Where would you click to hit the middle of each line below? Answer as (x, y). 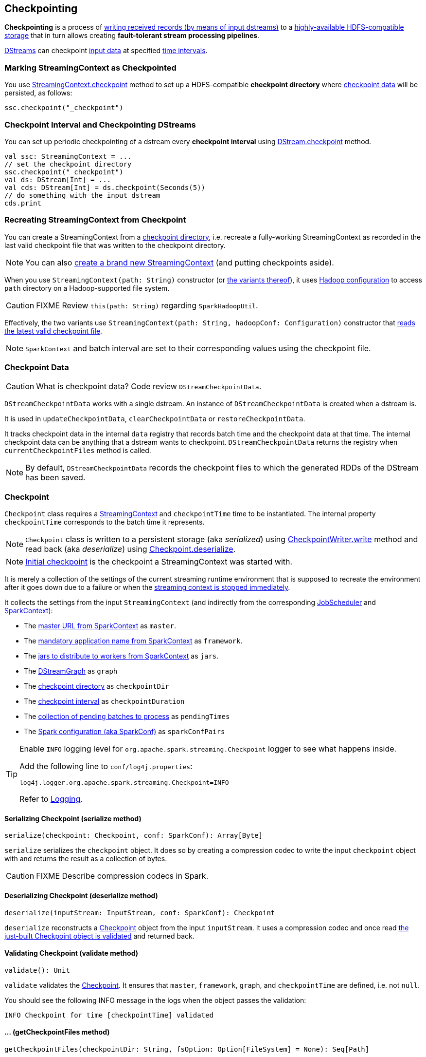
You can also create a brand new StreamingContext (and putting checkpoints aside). (180, 262)
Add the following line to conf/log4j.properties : (106, 766)
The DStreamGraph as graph (71, 671)
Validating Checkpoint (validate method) (71, 953)
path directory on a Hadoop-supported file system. (87, 288)
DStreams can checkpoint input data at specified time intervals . (106, 51)
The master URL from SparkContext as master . (100, 626)
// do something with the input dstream (82, 195)
